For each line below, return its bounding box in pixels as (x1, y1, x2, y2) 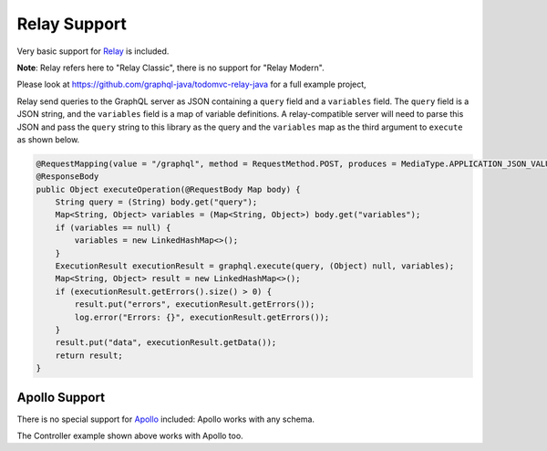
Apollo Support (16, 389, 105, 405)
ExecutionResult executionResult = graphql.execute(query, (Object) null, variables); (55, 261, 455, 271)
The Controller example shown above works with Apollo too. (16, 430, 243, 442)
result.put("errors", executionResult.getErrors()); (74, 299, 315, 309)
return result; (55, 350, 123, 361)
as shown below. (16, 133, 80, 145)
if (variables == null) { (55, 222, 171, 233)
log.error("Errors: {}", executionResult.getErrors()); (74, 311, 330, 322)
